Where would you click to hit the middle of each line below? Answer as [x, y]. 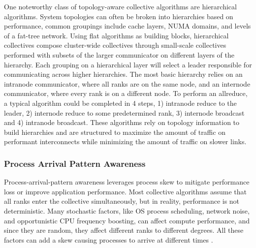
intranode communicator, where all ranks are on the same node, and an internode [127, 83]
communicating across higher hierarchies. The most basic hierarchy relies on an [123, 74]
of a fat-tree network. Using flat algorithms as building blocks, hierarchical [116, 35]
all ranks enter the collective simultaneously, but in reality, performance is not [122, 201]
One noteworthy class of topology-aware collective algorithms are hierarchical [120, 6]
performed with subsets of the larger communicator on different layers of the [119, 54]
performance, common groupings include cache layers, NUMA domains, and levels [128, 26]
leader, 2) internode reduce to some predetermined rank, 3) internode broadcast [124, 112]
